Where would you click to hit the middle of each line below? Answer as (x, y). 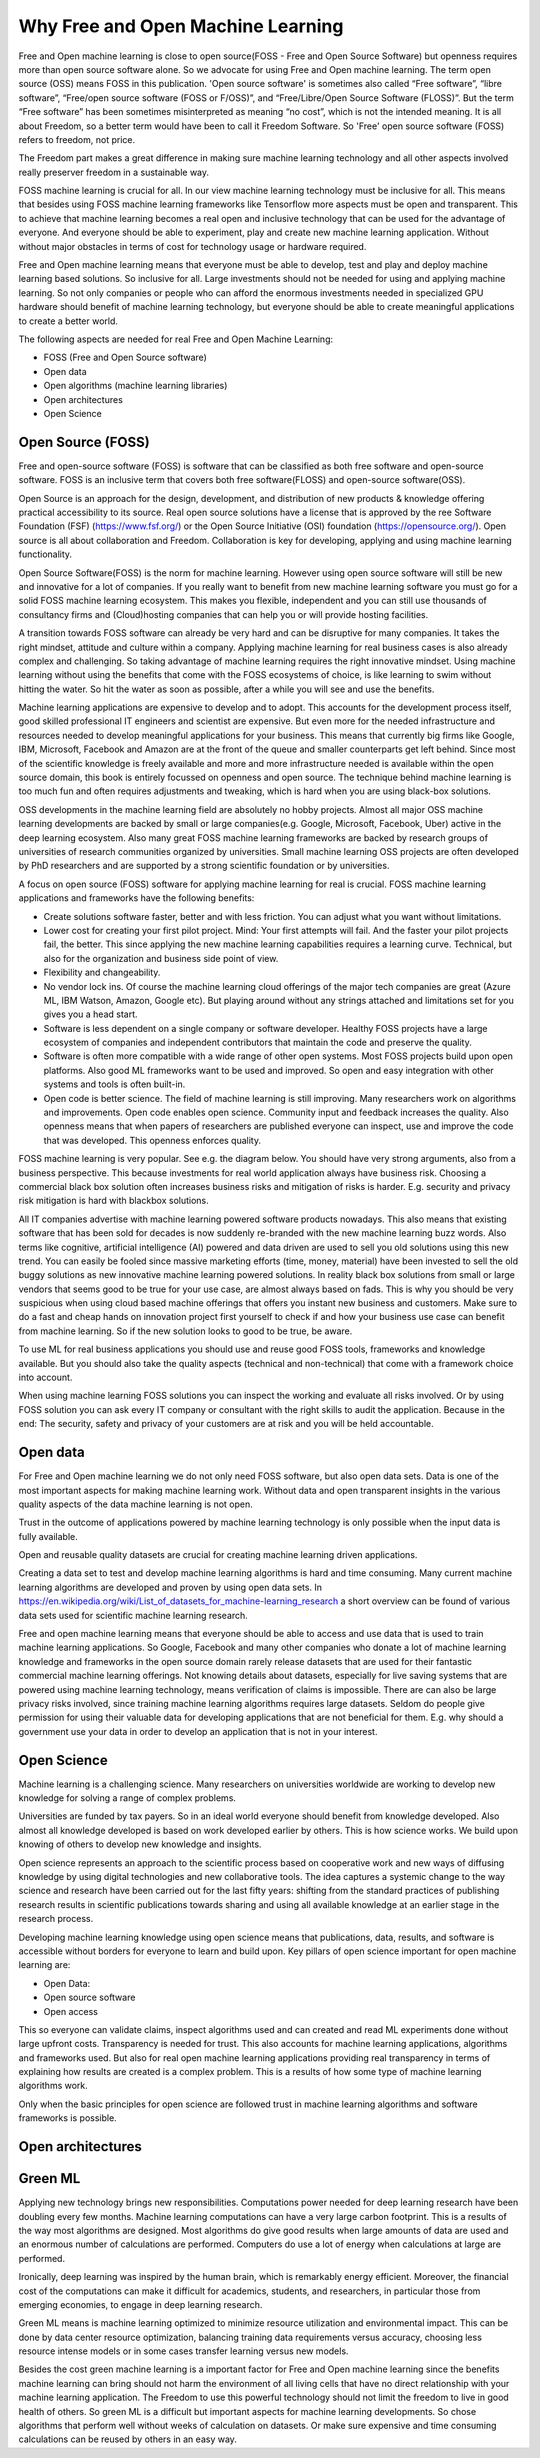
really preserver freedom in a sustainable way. (114, 172)
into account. (45, 1377)
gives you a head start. (91, 1014)
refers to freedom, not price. (76, 139)
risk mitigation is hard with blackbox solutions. (113, 1201)
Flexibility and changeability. (102, 972)
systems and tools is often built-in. (114, 1084)
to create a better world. (68, 321)
